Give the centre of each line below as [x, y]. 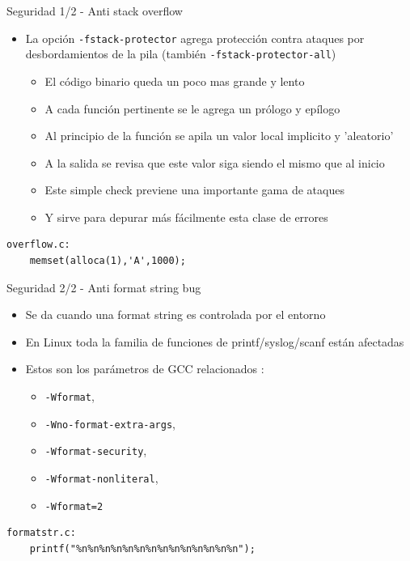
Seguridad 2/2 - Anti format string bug [104, 287]
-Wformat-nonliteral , [101, 478]
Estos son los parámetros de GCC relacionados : [145, 369]
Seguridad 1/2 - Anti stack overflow [95, 11]
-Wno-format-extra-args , [110, 423]
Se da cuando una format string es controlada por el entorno [175, 314]
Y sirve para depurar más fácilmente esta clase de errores [186, 217]
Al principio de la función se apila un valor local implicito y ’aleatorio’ [219, 136]
